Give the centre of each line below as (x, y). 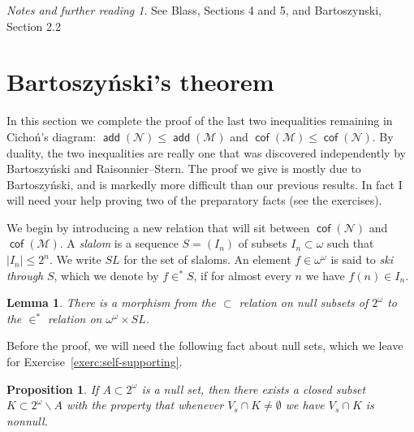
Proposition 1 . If (53, 389)
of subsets (263, 243)
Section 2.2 (34, 26)
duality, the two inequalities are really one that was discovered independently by (206, 152)
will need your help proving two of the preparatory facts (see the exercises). (194, 200)
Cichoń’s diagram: (52, 136)
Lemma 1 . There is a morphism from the (111, 302)
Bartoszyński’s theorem (140, 82)
